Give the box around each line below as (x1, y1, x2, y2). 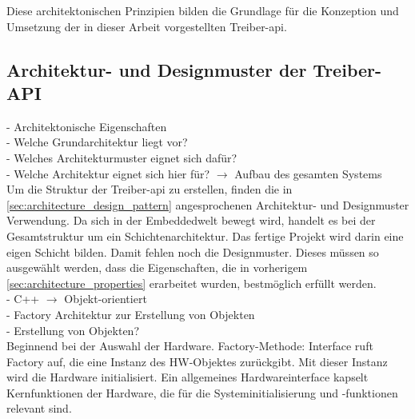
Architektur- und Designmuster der (6, 57, 307, 82)
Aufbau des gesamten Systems (234, 165, 382, 182)
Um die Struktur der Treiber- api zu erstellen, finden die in (6, 181, 293, 198)
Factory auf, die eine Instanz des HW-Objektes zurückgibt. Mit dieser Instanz (6, 353, 388, 369)
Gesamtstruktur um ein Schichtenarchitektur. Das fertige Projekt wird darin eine (6, 227, 404, 244)
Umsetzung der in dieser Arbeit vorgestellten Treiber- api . (6, 18, 287, 34)
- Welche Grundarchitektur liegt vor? (6, 134, 188, 150)
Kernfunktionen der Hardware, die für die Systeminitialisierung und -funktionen (6, 384, 398, 401)
